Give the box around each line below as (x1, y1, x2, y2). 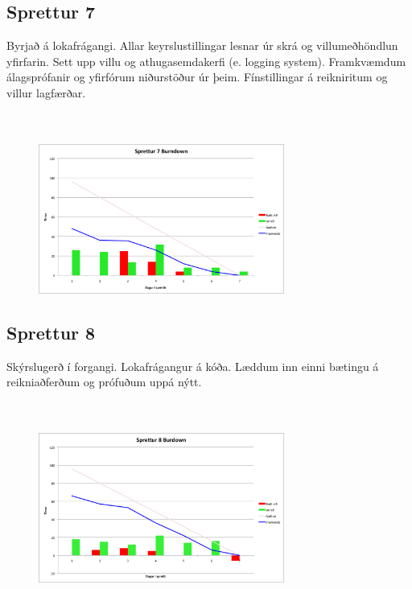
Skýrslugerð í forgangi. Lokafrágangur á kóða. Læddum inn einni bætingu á (6, 357, 379, 374)
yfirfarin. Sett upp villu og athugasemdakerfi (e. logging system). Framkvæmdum (6, 52, 406, 69)
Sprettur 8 (6, 319, 96, 344)
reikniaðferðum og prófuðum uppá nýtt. (6, 373, 202, 390)
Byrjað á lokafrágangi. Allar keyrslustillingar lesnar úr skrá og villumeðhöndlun (6, 37, 398, 54)
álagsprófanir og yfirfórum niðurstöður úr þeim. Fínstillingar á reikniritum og (6, 68, 388, 85)
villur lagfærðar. (6, 84, 86, 101)
